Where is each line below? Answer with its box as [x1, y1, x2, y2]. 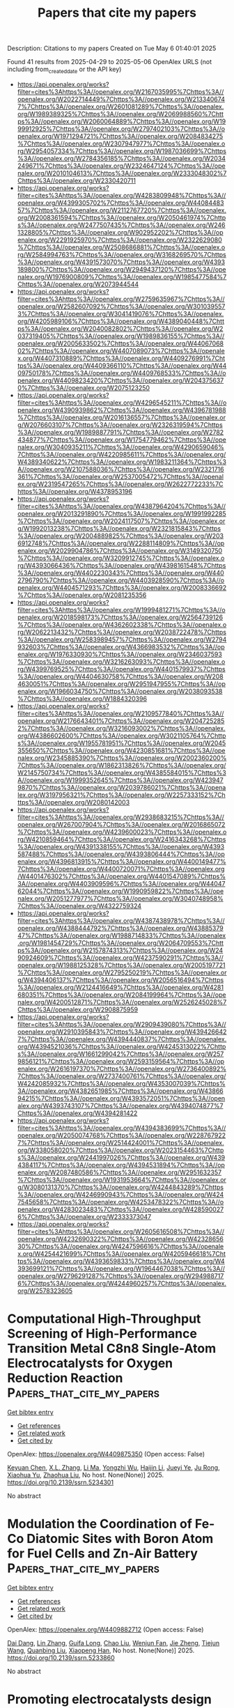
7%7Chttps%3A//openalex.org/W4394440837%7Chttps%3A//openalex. [17, 1034, 227, 1043]
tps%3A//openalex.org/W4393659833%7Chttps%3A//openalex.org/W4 [17, 1257, 225, 1265]
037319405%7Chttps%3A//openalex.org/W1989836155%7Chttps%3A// [17, 332, 225, 340]
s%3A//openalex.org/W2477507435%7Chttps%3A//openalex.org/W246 [17, 221, 226, 229]
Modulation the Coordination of [7, 1516, 193, 1532]
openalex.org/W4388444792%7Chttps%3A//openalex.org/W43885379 [17, 924, 224, 932]
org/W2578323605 [17, 1287, 73, 1295]
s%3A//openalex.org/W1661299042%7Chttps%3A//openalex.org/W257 [17, 1050, 224, 1058]
